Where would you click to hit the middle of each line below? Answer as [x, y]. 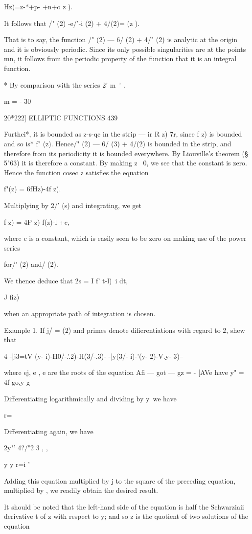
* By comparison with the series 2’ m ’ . [65, 84]
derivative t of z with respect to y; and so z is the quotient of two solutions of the [126, 516]
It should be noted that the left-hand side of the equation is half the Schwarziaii [124, 506]
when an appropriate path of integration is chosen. [80, 313]
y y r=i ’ [17, 464]
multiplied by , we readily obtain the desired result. [81, 490]
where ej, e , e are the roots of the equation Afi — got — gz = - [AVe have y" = [124, 372]
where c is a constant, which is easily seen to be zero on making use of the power [125, 238]
